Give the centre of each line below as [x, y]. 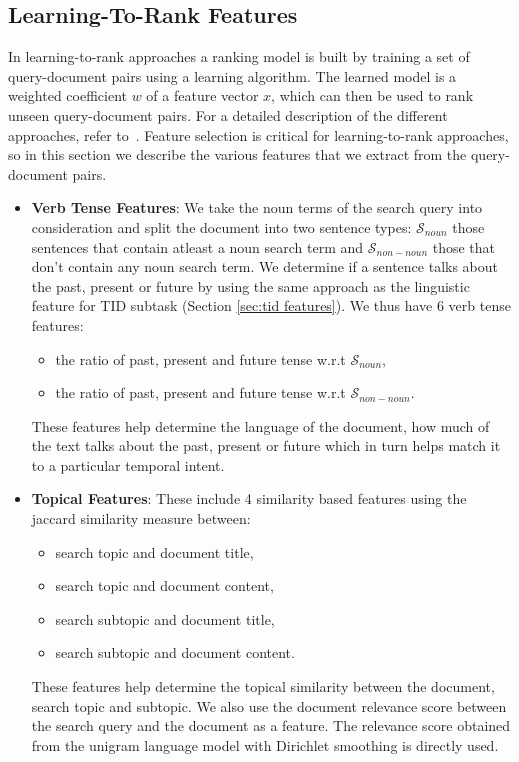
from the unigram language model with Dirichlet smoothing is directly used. [265, 744]
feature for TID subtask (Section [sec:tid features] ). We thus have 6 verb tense [271, 305]
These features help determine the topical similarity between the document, [263, 686]
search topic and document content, [164, 585]
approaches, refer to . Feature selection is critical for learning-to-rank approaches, [258, 134]
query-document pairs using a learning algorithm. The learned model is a [232, 75]
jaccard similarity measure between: [141, 518]
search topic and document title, [154, 551]
